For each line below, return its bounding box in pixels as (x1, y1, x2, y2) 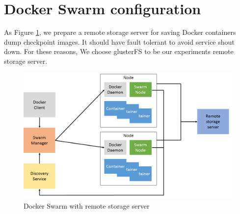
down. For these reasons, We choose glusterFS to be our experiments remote (4, 46, 234, 56)
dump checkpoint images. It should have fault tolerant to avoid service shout (4, 36, 235, 47)
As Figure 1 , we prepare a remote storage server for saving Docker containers (4, 27, 236, 37)
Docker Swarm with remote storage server (24, 200, 150, 211)
